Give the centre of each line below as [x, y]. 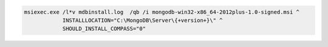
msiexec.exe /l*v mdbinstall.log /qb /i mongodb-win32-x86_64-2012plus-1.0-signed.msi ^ [162, 12]
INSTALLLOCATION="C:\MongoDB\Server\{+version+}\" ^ [142, 20]
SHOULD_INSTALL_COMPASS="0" [104, 29]
